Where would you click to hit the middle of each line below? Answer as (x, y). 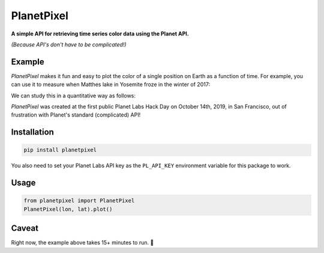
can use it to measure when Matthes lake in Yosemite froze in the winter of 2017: (110, 85)
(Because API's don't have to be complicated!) (69, 44)
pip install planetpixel (60, 150)
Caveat (25, 228)
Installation (32, 132)
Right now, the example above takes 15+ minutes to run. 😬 (82, 243)
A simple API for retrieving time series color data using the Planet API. (100, 34)
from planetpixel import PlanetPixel (79, 201)
